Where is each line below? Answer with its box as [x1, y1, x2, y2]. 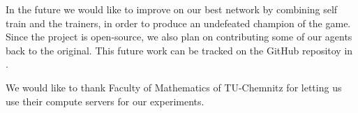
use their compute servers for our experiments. [6, 93, 204, 108]
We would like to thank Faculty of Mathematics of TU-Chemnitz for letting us [6, 80, 342, 94]
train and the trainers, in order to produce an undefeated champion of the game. [6, 15, 351, 30]
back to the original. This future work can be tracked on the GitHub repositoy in [6, 43, 353, 57]
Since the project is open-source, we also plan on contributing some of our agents [6, 29, 352, 44]
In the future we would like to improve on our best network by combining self [6, 2, 338, 16]
